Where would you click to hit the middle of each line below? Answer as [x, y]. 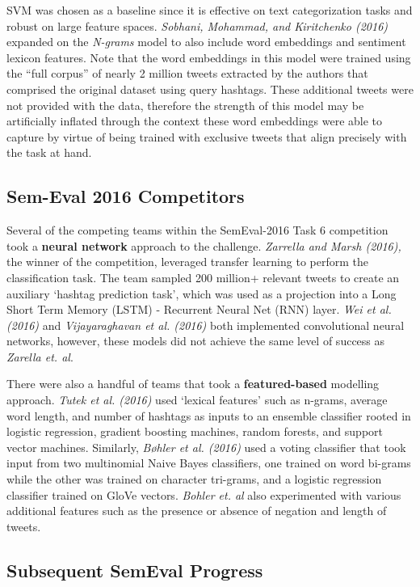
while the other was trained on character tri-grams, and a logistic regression [194, 479]
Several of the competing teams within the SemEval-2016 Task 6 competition [197, 230]
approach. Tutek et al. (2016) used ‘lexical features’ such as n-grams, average [197, 400]
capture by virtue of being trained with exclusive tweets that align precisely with [207, 136]
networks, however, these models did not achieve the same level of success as [196, 341]
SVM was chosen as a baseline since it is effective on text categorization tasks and [210, 10]
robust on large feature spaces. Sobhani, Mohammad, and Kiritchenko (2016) [197, 25]
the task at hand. [49, 152]
